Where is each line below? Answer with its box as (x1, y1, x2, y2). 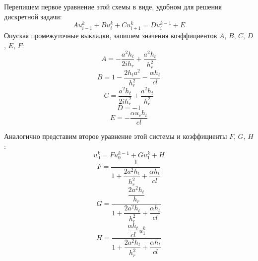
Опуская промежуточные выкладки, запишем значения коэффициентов (4, 30, 217, 41)
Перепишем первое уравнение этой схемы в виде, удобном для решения (4, 1, 222, 11)
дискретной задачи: (4, 11, 62, 21)
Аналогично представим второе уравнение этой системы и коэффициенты (4, 131, 227, 141)
